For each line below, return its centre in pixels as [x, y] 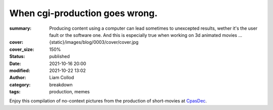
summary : [20, 28]
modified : [20, 70]
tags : [15, 92]
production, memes [70, 92]
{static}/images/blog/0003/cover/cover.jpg [94, 42]
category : [20, 85]
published [60, 57]
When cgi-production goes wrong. [83, 13]
